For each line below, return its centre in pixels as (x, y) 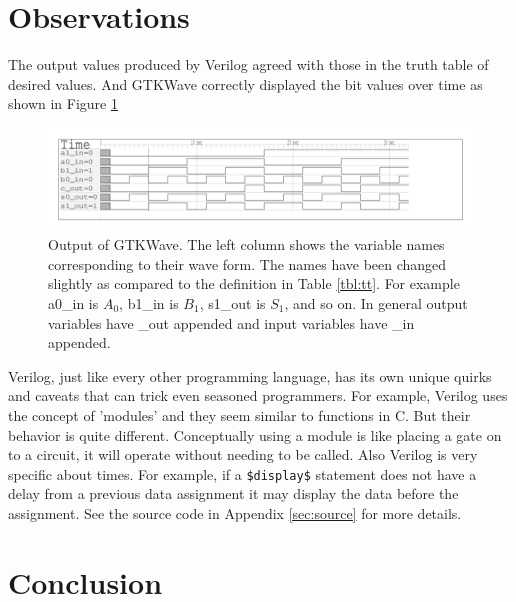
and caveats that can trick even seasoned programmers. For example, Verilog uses (258, 395)
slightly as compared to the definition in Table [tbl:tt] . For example (254, 283)
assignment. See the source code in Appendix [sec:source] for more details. (235, 512)
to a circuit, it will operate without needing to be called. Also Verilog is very (243, 454)
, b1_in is (149, 302)
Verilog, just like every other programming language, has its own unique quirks (250, 375)
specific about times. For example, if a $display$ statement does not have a (242, 473)
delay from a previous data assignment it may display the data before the (233, 493)
